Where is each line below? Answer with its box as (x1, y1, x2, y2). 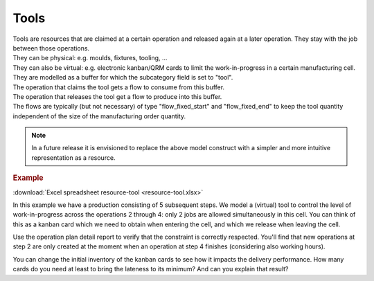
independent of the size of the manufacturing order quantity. (12, 111, 186, 120)
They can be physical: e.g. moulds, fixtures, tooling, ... (12, 54, 168, 62)
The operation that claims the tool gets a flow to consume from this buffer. (12, 83, 225, 91)
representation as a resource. (31, 153, 116, 162)
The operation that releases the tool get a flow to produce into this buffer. (12, 92, 222, 100)
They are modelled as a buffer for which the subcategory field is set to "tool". (12, 73, 233, 82)
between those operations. (12, 44, 90, 52)
